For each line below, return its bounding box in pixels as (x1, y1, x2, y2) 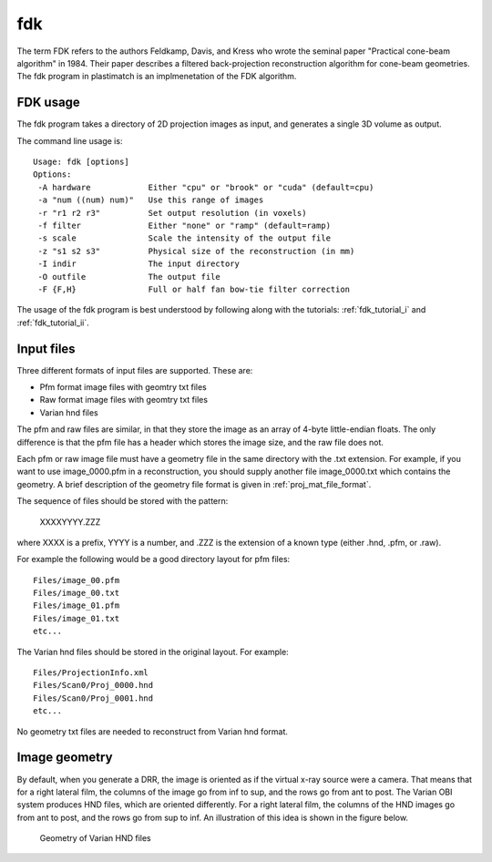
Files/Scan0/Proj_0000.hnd (33, 680, 154, 691)
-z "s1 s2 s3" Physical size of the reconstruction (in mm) (37, 246, 355, 256)
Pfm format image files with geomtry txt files (39, 382, 207, 392)
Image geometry (16, 750, 113, 765)
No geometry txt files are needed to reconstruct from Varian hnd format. (16, 725, 289, 737)
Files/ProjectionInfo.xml (33, 668, 149, 678)
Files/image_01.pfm (33, 600, 120, 611)
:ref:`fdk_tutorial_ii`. (16, 317, 90, 328)
